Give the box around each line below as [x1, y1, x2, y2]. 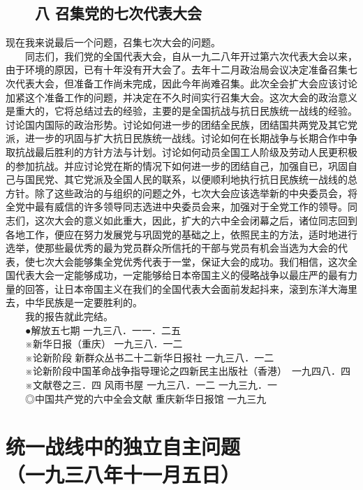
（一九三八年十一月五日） [6, 459, 241, 488]
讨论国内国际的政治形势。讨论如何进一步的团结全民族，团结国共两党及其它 [6, 117, 348, 131]
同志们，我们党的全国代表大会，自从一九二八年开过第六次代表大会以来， [24, 48, 357, 63]
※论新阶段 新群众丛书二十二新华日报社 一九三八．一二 [24, 350, 274, 364]
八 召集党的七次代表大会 [34, 2, 202, 24]
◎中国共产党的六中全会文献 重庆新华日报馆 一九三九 [24, 391, 267, 405]
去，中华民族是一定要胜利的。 [6, 295, 142, 310]
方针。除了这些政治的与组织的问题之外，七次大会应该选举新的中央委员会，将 [6, 185, 357, 200]
